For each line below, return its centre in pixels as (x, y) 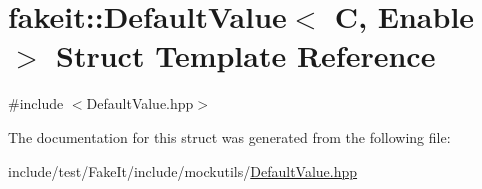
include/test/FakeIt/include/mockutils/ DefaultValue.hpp (183, 170)
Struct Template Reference (246, 55)
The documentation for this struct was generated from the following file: (229, 136)
